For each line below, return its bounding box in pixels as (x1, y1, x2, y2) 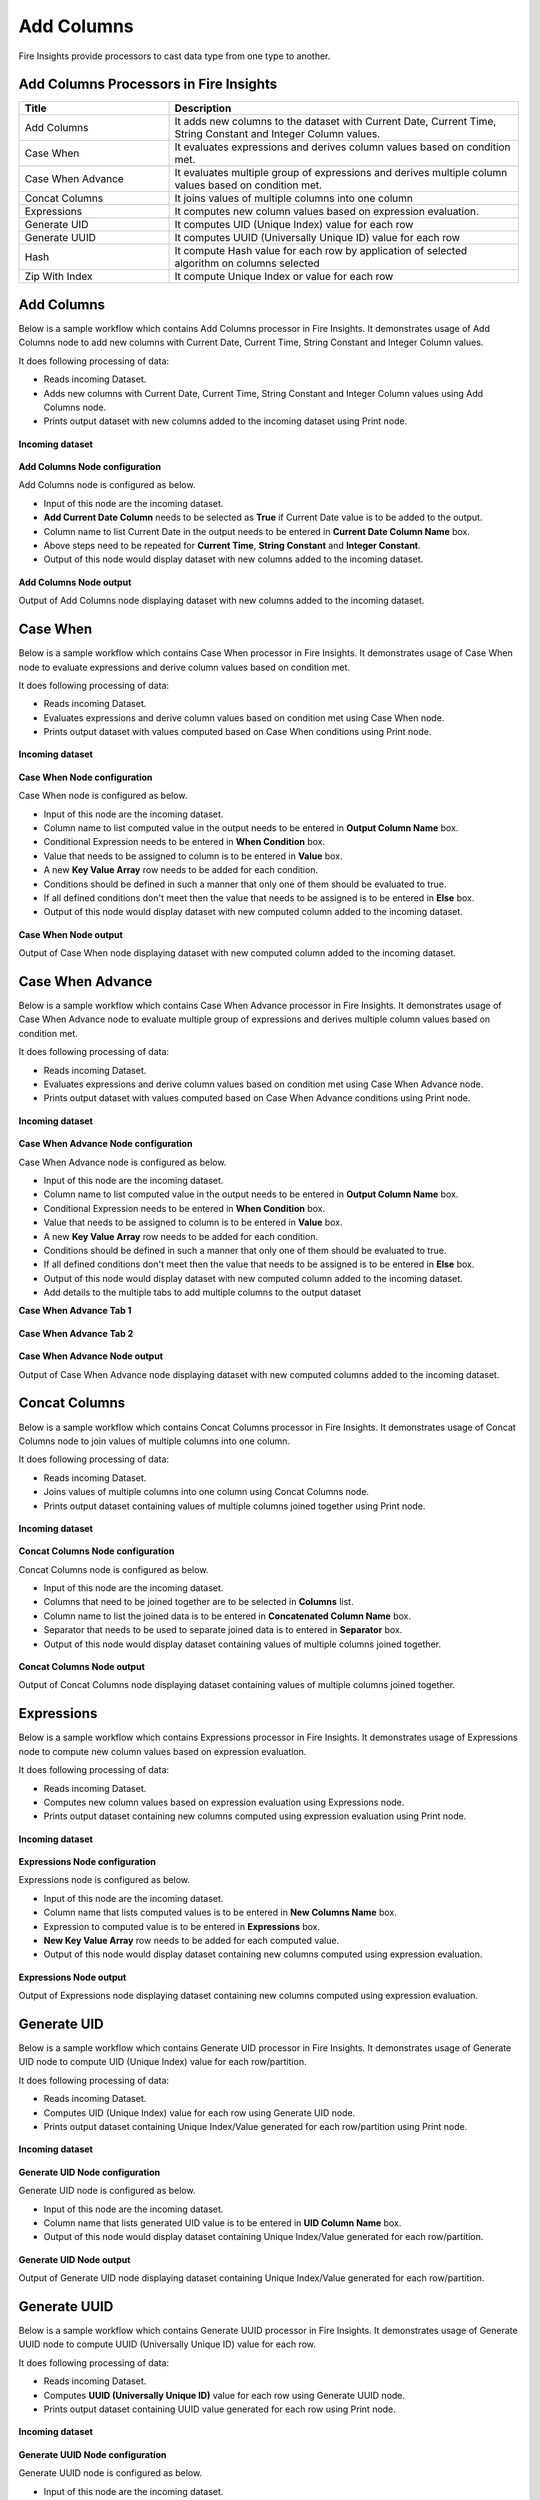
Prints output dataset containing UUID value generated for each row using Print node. (43, 2403, 397, 2415)
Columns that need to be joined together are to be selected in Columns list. (43, 1596, 354, 1608)
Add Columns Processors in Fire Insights (18, 76, 278, 93)
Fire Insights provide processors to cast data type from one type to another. (18, 50, 331, 62)
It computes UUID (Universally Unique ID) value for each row (174, 231, 460, 245)
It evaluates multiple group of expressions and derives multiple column (174, 166, 508, 180)
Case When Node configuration (18, 771, 153, 783)
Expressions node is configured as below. (18, 1874, 190, 1886)
